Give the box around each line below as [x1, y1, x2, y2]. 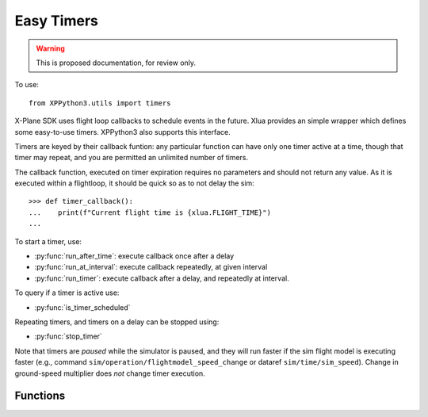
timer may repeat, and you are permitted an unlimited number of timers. [14, 153, 249, 163]
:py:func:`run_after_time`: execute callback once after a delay [34, 251, 235, 261]
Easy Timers [14, 12, 99, 29]
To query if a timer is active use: [14, 288, 120, 297]
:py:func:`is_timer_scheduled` [34, 302, 131, 312]
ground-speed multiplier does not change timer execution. [14, 369, 205, 378]
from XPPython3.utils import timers [29, 98, 171, 107]
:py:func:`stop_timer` [34, 331, 102, 341]
